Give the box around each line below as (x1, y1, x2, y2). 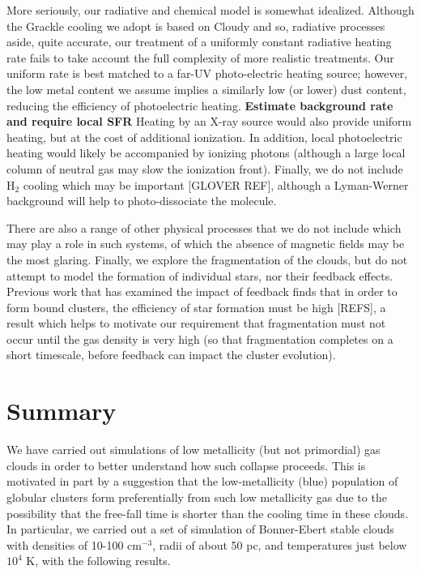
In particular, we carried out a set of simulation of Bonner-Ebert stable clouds (6, 520, 394, 538)
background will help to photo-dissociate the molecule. (6, 192, 277, 209)
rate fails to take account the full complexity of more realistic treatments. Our (6, 49, 394, 66)
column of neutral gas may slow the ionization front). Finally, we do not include (6, 160, 403, 177)
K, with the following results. (26, 552, 171, 569)
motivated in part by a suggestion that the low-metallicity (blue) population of (6, 473, 398, 490)
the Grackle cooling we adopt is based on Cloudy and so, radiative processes (6, 17, 385, 34)
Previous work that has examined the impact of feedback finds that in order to (6, 283, 398, 300)
